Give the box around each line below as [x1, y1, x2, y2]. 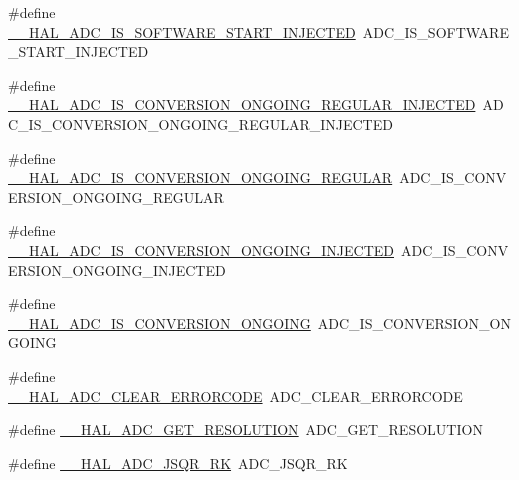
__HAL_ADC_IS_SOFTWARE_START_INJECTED [8, 21, 356, 42]
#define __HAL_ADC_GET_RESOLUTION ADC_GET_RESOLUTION [8, 419, 483, 440]
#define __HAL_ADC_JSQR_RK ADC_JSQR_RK [8, 452, 348, 473]
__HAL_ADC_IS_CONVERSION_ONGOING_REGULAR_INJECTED [8, 94, 476, 115]
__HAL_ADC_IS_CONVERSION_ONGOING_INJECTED [8, 239, 395, 260]
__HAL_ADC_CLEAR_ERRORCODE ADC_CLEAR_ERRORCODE [8, 385, 463, 406]
